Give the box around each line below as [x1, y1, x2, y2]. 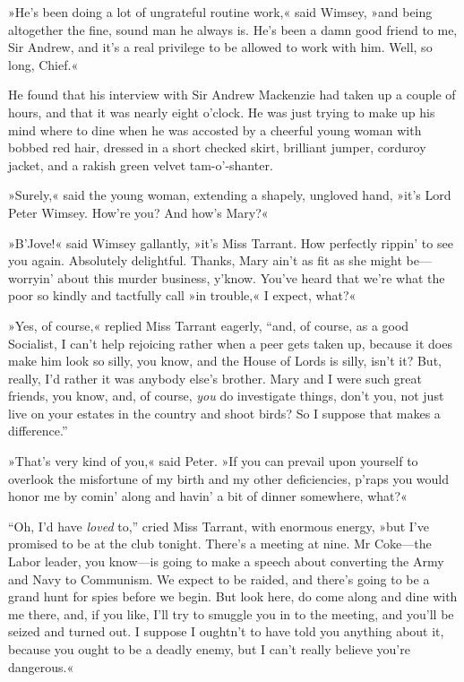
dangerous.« [8, 657, 74, 676]
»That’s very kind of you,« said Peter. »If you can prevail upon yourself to [8, 452, 418, 470]
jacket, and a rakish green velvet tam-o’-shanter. [8, 155, 273, 174]
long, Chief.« [8, 55, 79, 73]
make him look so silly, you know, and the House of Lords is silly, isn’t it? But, [8, 351, 442, 370]
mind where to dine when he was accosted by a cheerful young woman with [8, 120, 422, 139]
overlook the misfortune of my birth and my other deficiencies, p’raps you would [8, 469, 449, 488]
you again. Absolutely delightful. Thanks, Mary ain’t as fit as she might [8, 251, 402, 270]
